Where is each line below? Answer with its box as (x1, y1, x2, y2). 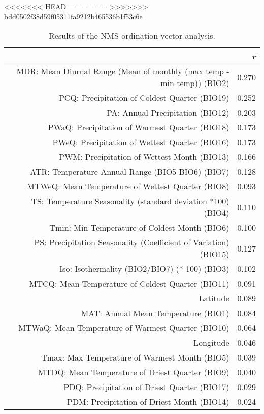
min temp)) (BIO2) (160, 77, 229, 89)
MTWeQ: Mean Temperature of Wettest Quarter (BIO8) (27, 180, 229, 192)
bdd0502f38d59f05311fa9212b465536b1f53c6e (4, 11, 143, 21)
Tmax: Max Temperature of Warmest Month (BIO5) (41, 351, 229, 364)
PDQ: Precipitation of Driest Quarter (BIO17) (63, 381, 229, 393)
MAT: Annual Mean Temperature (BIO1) (81, 307, 229, 319)
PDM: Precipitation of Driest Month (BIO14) (67, 396, 229, 408)
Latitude (199, 292, 229, 305)
